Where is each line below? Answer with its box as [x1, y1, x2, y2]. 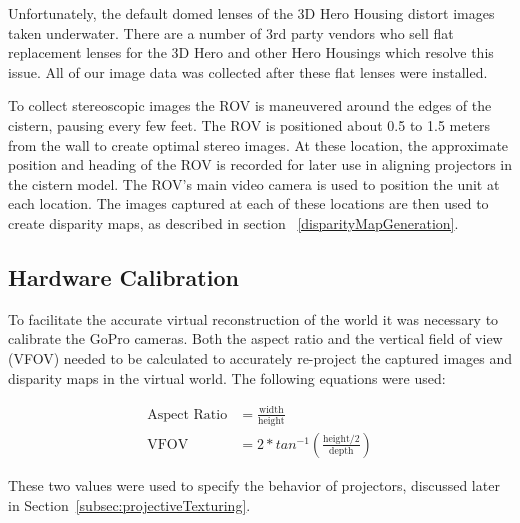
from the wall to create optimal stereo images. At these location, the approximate [8, 134, 509, 155]
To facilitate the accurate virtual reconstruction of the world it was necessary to [8, 308, 499, 329]
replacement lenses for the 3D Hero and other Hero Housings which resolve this [8, 42, 494, 63]
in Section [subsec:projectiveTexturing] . [8, 494, 251, 515]
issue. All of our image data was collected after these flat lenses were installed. [8, 61, 488, 82]
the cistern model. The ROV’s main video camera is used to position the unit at [8, 173, 500, 194]
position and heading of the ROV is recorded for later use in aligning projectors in [8, 154, 512, 175]
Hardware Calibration [8, 261, 239, 292]
